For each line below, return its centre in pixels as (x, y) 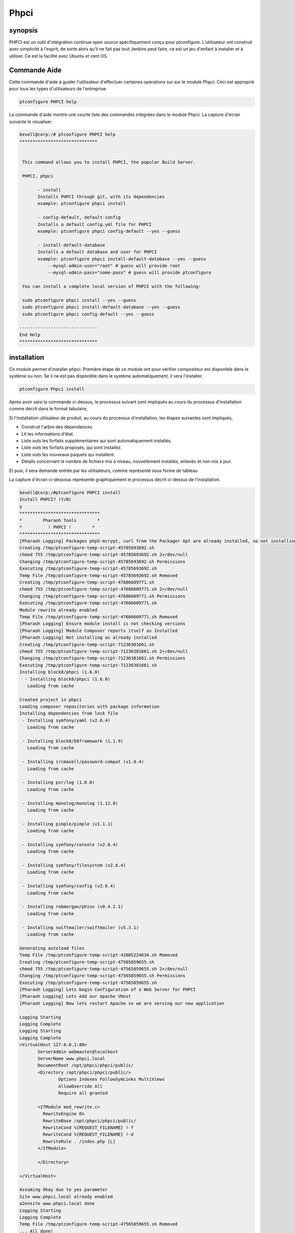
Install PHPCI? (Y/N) (45, 500)
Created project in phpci (51, 700)
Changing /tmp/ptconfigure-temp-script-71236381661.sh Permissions (103, 658)
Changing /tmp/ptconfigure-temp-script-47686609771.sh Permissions (103, 596)
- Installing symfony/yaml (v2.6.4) (66, 720)
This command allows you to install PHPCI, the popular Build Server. (109, 162)
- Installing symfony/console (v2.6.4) (70, 844)
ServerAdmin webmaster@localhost (78, 1052)
